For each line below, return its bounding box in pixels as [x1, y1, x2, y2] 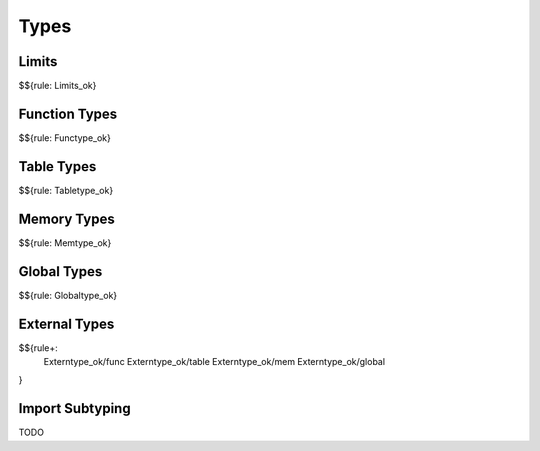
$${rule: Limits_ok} [18, 80, 97, 92]
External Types [18, 315, 115, 332]
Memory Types [18, 210, 115, 227]
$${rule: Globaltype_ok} [18, 289, 118, 301]
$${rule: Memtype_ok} [18, 236, 112, 249]
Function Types [18, 105, 118, 122]
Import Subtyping [18, 400, 131, 417]
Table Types [18, 158, 97, 175]
